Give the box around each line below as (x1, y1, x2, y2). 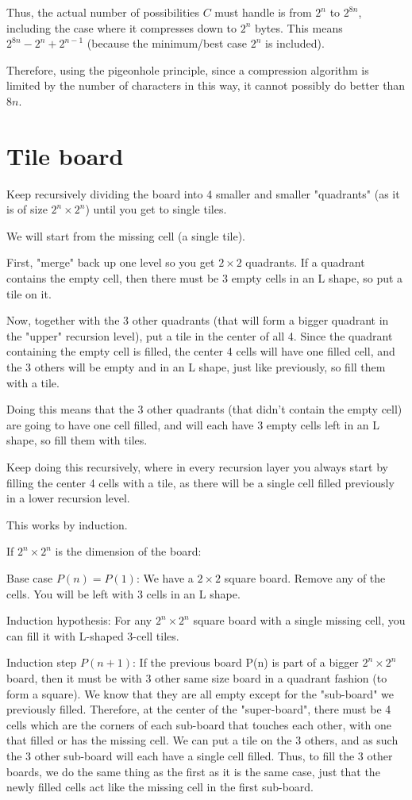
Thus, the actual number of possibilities (6, 4, 200, 20)
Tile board (6, 139, 124, 171)
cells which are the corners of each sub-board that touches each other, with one (6, 716, 392, 733)
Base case (6, 569, 53, 586)
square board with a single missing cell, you (193, 612, 406, 629)
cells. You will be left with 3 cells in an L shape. (6, 585, 241, 602)
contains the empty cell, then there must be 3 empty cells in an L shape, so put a (6, 270, 403, 287)
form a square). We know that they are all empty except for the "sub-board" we (6, 685, 394, 702)
